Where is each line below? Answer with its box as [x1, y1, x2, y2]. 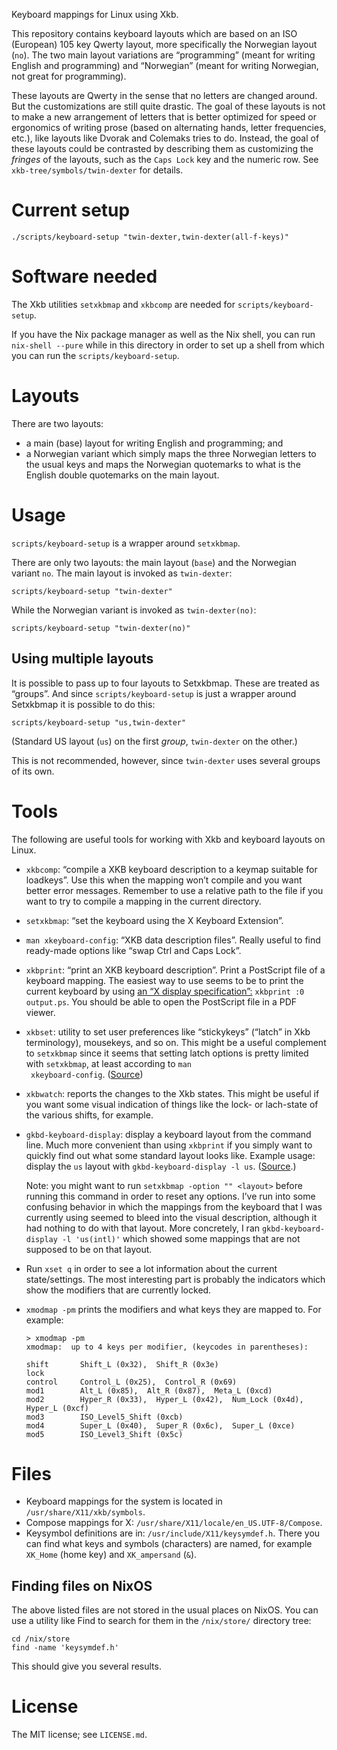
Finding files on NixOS [11, 1577, 153, 1594]
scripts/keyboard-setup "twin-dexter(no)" [11, 623, 191, 633]
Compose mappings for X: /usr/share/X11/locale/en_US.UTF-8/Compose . [25, 1517, 323, 1529]
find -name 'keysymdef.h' [11, 1643, 119, 1653]
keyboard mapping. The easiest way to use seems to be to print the [25, 974, 304, 986]
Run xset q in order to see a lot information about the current [25, 1262, 278, 1274]
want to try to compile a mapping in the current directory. [25, 895, 262, 907]
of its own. [11, 765, 55, 777]
